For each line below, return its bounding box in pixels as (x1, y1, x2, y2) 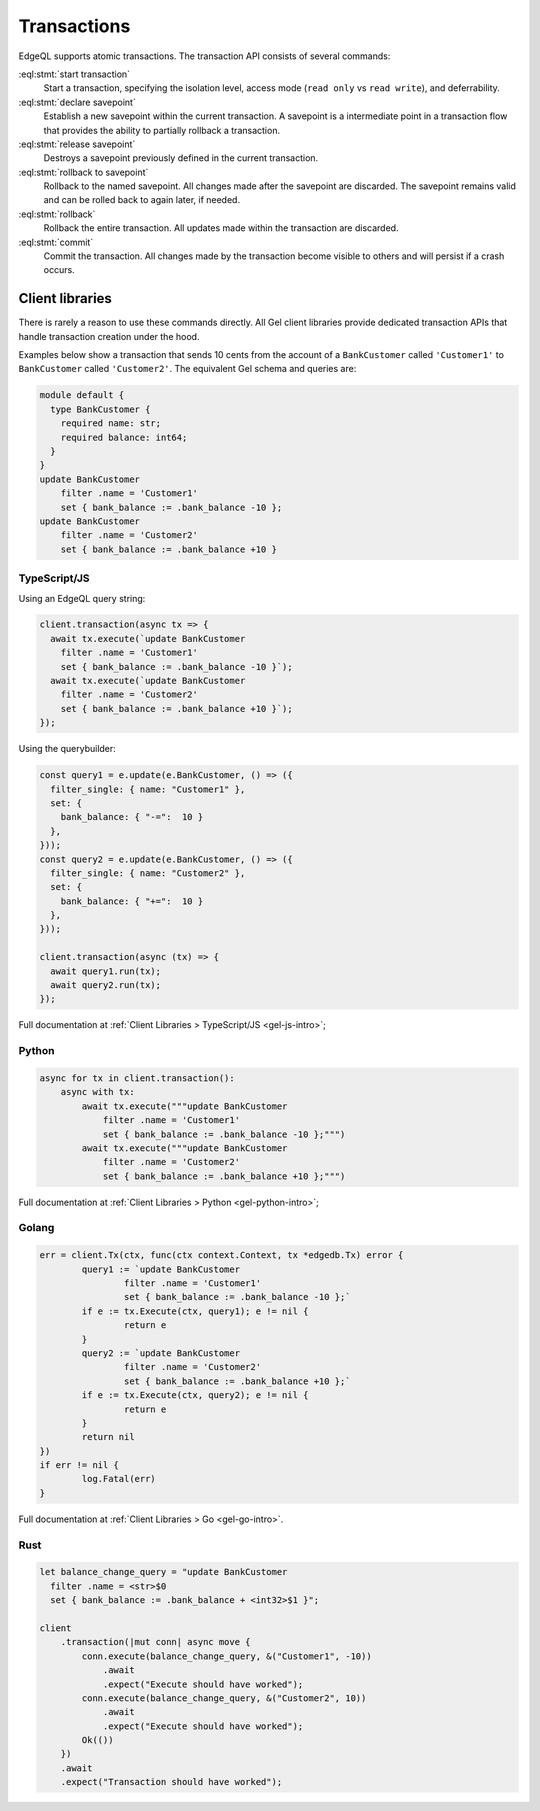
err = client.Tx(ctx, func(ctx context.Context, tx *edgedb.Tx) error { (39, 1250, 404, 1261)
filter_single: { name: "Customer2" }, (50, 867, 246, 879)
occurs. (43, 264, 75, 276)
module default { (39, 390, 125, 401)
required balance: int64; (60, 431, 188, 443)
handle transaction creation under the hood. (18, 330, 200, 342)
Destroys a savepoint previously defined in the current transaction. (43, 152, 319, 164)
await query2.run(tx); (50, 980, 162, 991)
